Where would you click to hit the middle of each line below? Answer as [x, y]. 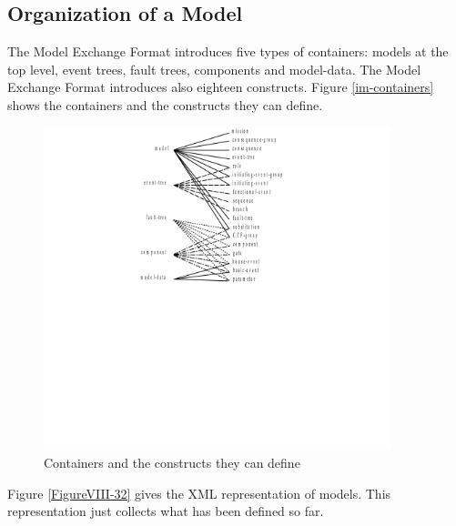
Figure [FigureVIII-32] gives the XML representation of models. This [199, 493]
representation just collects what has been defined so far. [166, 511]
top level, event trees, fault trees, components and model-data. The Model [214, 69]
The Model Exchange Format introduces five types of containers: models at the [228, 51]
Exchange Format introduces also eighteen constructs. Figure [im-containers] [221, 87]
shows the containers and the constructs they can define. [165, 104]
